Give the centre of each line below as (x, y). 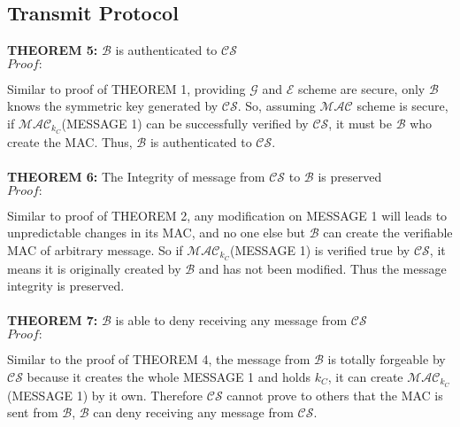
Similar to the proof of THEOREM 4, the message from (159, 359)
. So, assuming (276, 106)
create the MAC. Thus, (70, 141)
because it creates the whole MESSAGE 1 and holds (169, 376)
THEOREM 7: (53, 320)
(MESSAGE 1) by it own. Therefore (105, 395)
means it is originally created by (94, 268)
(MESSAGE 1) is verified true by (320, 249)
